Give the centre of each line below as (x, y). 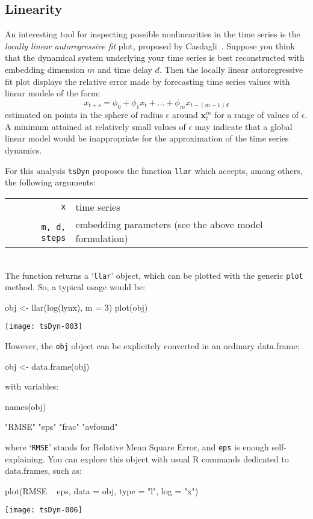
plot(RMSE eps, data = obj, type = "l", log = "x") (102, 490)
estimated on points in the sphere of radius (84, 115)
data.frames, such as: (43, 471)
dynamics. (23, 150)
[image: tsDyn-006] (44, 510)
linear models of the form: (53, 93)
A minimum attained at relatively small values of (95, 126)
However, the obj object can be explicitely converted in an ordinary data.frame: (152, 346)
